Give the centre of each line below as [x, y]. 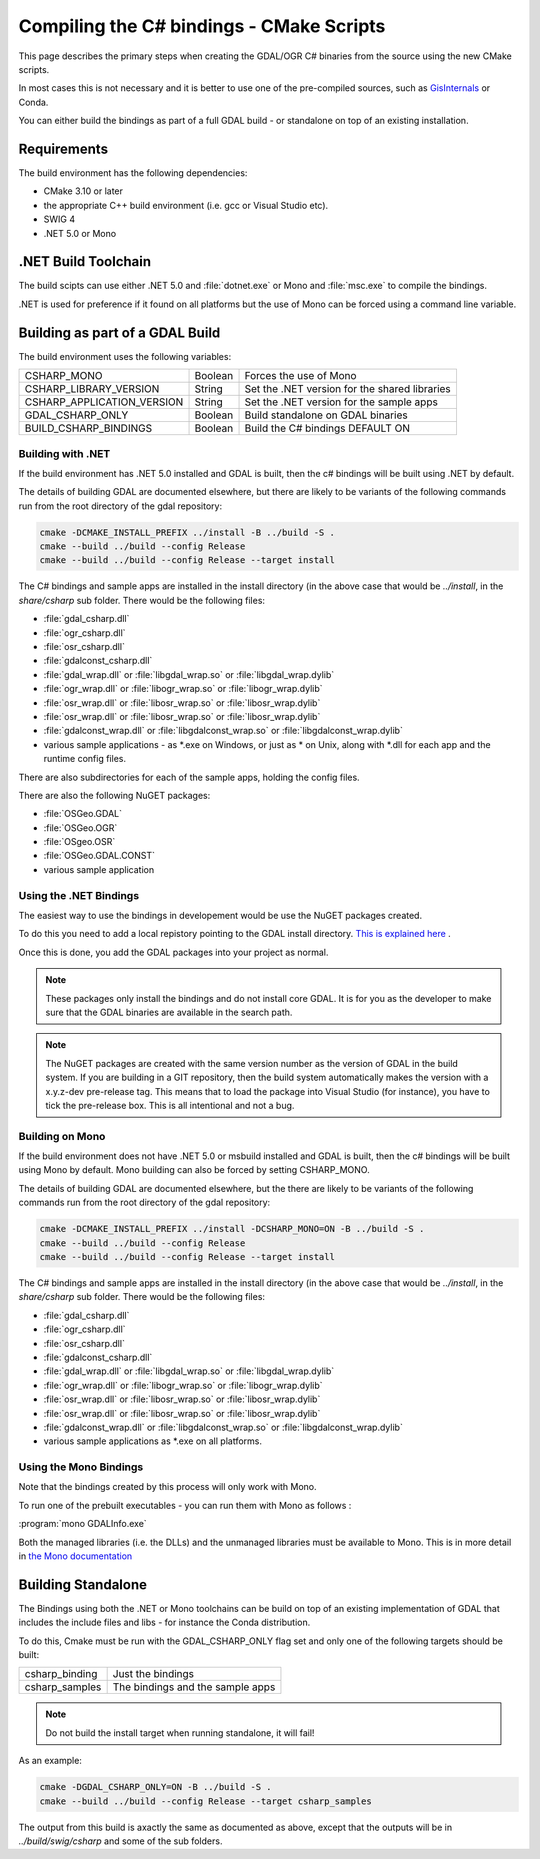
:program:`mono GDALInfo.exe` [82, 1524]
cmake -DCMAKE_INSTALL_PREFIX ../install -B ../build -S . [187, 532]
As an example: [50, 1761]
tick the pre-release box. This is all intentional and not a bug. [170, 1105]
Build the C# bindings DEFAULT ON [327, 428]
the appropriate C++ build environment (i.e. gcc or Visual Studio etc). [186, 205]
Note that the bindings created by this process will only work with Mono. [167, 1487]
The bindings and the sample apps [194, 1687]
